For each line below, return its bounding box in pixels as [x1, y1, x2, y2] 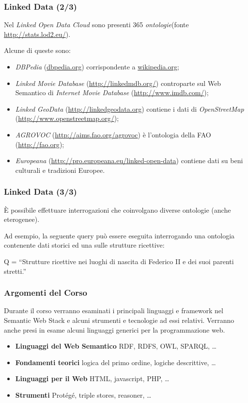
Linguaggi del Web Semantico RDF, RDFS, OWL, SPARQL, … [15, 341, 217, 351]
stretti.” [4, 266, 27, 276]
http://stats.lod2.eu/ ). [4, 29, 71, 39]
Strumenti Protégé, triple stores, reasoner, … [15, 389, 152, 400]
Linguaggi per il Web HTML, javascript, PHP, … [15, 373, 170, 384]
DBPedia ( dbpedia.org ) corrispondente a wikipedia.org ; [15, 62, 179, 71]
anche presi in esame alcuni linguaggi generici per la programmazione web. [4, 324, 225, 335]
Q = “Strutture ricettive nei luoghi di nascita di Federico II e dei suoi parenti [4, 256, 234, 266]
